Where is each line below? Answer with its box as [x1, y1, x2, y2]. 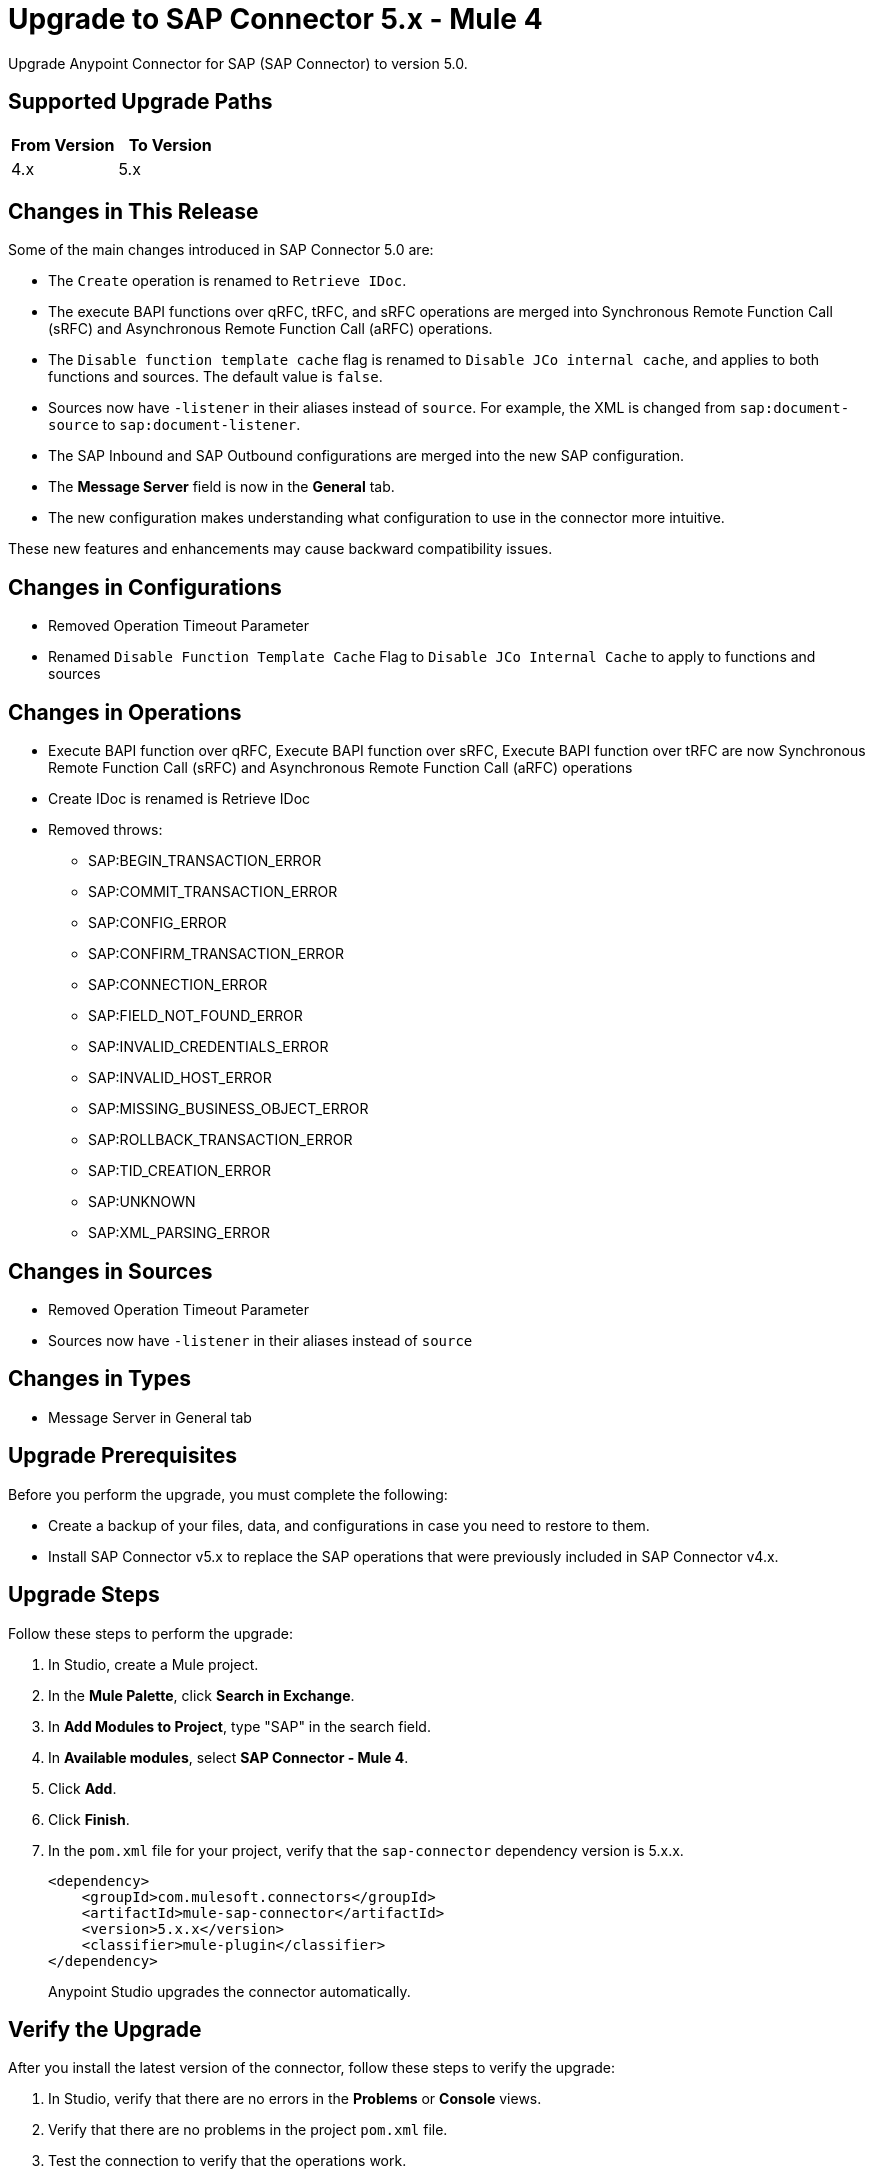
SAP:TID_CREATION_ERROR [88, 1162, 271, 1180]
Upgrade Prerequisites [8, 1443, 237, 1469]
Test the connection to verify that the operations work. [48, 2152, 407, 2170]
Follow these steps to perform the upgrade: [8, 1624, 293, 1642]
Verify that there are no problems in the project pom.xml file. [48, 2121, 448, 2139]
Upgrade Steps [8, 1582, 160, 1608]
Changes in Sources [8, 1258, 213, 1284]
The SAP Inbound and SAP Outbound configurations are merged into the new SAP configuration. [48, 447, 685, 465]
